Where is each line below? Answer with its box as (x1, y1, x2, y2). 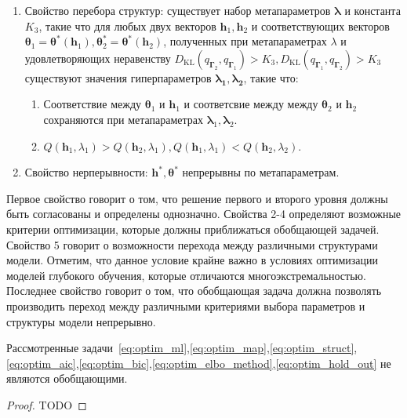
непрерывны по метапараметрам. (182, 164, 340, 180)
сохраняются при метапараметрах (43, 111, 204, 127)
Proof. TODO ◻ (6, 396, 87, 413)
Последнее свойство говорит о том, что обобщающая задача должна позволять (6, 282, 382, 299)
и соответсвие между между (184, 96, 318, 112)
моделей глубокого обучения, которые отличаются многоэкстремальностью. (6, 267, 366, 283)
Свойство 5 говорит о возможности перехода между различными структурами (6, 236, 378, 253)
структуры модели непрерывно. (6, 313, 156, 329)
